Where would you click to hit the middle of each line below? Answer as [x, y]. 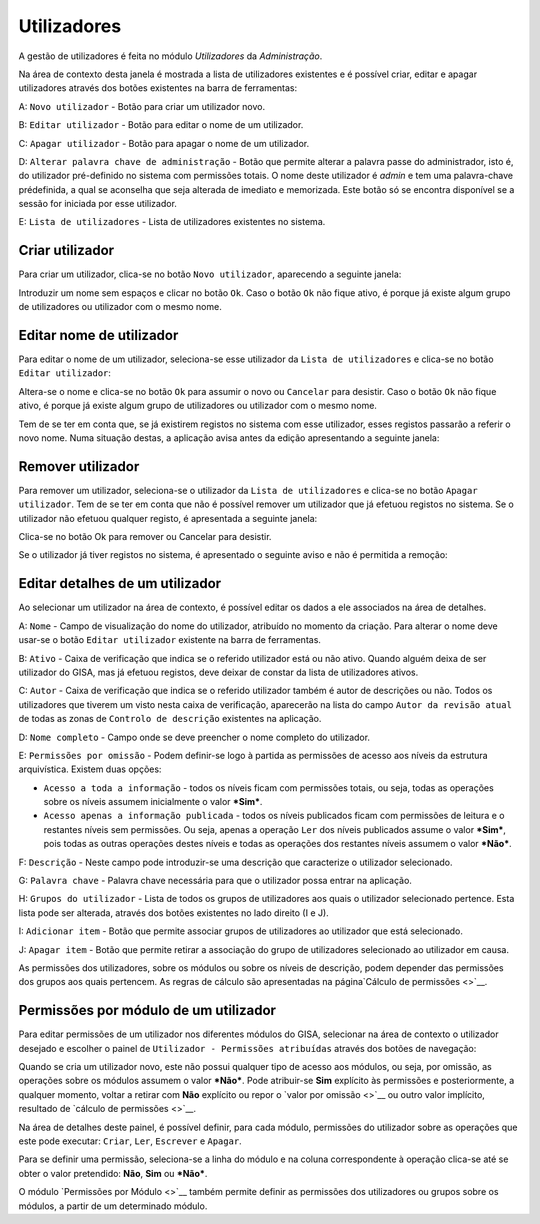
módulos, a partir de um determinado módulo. [113, 1206]
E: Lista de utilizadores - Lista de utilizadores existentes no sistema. [172, 222]
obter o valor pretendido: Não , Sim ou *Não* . [113, 1173]
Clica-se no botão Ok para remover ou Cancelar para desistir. [145, 537]
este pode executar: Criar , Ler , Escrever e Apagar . [130, 1141]
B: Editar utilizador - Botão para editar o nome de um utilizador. [161, 125]
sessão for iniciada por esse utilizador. [97, 204]
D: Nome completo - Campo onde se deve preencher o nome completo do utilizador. [194, 737]
